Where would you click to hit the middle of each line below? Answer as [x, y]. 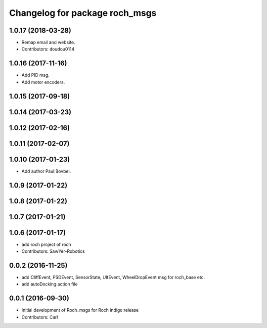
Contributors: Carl [40, 317]
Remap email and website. [48, 43]
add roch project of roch [46, 244]
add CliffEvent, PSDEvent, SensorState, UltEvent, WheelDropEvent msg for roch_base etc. [113, 277]
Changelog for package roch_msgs [83, 13]
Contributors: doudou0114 [48, 49]
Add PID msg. [35, 75]
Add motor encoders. [43, 82]
